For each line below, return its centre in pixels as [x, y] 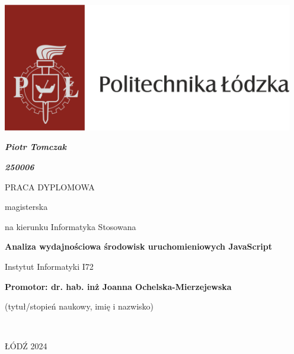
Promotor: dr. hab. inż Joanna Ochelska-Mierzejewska [118, 286]
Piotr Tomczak [36, 147]
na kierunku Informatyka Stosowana [71, 226]
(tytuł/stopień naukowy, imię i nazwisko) [79, 306]
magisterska [26, 207]
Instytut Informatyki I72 [49, 267]
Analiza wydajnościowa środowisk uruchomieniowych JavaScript [138, 246]
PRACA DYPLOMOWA [50, 186]
